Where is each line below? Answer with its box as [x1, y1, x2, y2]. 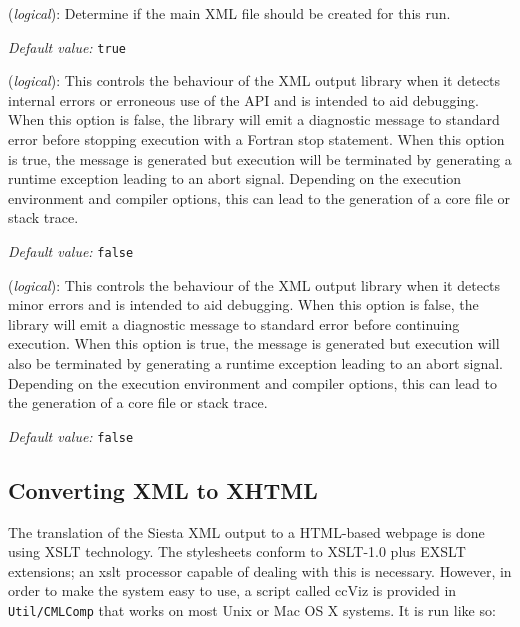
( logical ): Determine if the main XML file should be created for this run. [8, 3, 451, 23]
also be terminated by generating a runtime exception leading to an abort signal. [8, 353, 503, 374]
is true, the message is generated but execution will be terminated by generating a [8, 148, 512, 169]
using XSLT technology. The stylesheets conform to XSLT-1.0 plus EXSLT [8, 541, 466, 562]
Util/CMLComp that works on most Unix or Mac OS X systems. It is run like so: [8, 600, 496, 621]
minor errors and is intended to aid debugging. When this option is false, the [8, 294, 479, 315]
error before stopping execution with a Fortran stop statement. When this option [8, 129, 505, 150]
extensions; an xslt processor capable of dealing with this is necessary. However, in [8, 560, 512, 581]
